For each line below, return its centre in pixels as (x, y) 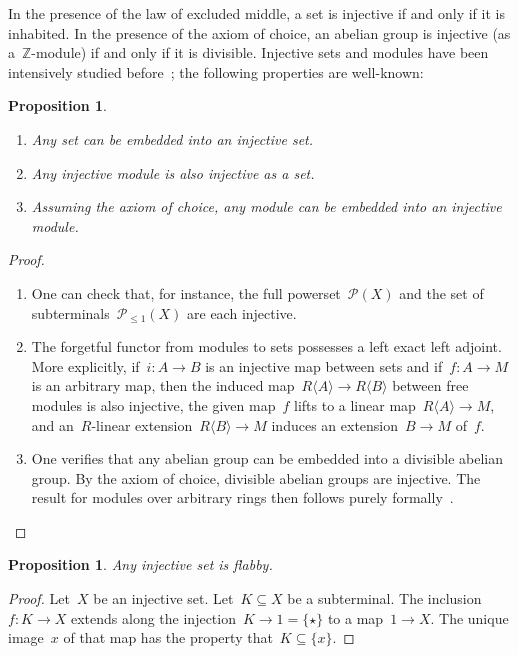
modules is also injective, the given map (153, 404)
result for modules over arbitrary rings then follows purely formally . (242, 497)
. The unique (469, 617)
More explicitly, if (85, 365)
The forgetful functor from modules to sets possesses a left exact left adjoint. (266, 346)
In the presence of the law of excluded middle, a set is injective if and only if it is (256, 13)
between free (430, 385)
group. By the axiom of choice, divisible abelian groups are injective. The (256, 477)
